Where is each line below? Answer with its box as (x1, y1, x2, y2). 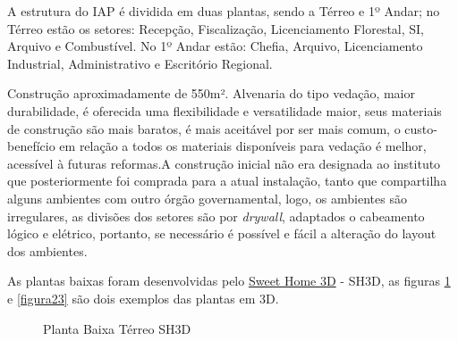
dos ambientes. (7, 241, 88, 260)
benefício (7, 137, 55, 155)
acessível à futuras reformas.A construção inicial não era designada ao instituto (7, 154, 441, 172)
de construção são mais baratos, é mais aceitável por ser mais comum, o (7, 119, 401, 137)
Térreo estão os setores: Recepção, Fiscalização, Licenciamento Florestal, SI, (7, 19, 425, 37)
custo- (404, 119, 437, 137)
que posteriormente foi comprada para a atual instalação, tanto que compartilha (7, 171, 447, 190)
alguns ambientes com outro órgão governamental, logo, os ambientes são (7, 188, 407, 207)
